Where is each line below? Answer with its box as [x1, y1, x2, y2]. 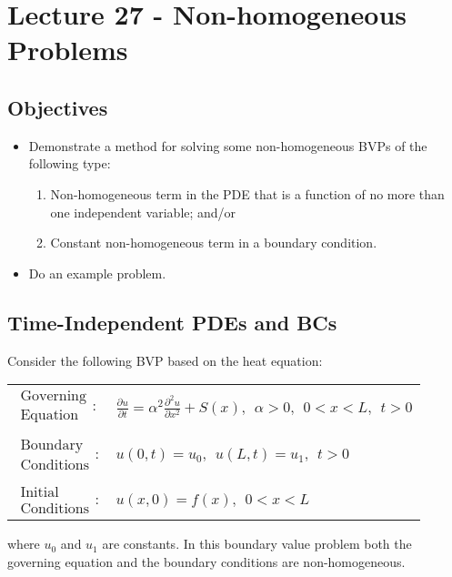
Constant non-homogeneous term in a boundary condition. [50, 233, 377, 252]
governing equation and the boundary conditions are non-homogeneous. [7, 552, 406, 571]
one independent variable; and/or [50, 202, 236, 221]
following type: [28, 154, 111, 173]
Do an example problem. [28, 263, 166, 282]
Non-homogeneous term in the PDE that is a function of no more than [50, 184, 445, 203]
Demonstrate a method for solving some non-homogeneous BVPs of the [28, 136, 427, 155]
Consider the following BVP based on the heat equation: [7, 350, 323, 369]
